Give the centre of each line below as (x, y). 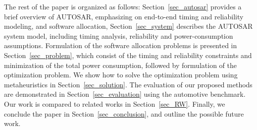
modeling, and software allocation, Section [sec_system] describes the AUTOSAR (128, 26)
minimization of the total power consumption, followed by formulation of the (120, 65)
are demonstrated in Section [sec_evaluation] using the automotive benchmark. (125, 94)
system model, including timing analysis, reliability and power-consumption (119, 35)
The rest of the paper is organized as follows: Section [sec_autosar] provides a (123, 6)
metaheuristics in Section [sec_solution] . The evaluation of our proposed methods (128, 84)
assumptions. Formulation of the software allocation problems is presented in (121, 45)
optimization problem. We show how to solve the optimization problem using (121, 75)
